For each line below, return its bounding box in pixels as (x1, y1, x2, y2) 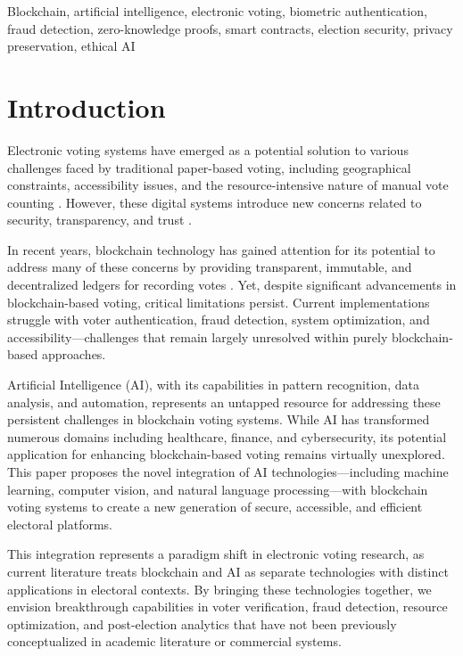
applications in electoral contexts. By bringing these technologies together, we (7, 579, 432, 598)
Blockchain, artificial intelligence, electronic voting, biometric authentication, (7, 2, 427, 20)
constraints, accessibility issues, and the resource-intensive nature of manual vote (7, 176, 449, 194)
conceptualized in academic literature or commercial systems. (7, 632, 342, 651)
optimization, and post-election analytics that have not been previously (7, 614, 397, 633)
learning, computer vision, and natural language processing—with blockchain (7, 480, 428, 498)
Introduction (7, 88, 166, 125)
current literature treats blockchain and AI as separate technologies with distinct (7, 562, 449, 580)
